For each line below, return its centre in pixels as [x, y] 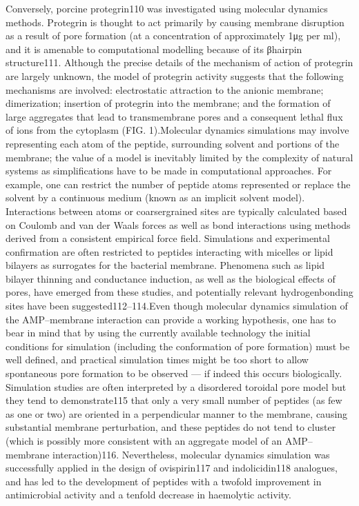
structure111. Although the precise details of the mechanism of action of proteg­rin [179, 62]
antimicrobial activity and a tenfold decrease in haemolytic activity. [148, 495]
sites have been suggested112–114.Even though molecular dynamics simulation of [177, 306]
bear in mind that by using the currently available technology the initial [158, 333]
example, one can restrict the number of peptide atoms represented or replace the [178, 184]
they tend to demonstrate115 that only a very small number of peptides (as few [174, 400]
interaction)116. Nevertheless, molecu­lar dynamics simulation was [191, 454]
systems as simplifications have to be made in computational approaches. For [169, 171]
